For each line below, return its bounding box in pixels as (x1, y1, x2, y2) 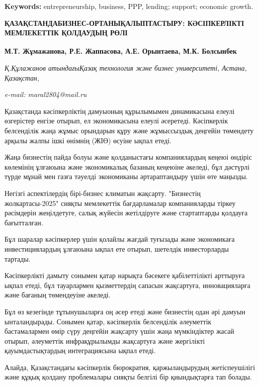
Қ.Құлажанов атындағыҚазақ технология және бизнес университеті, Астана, (4, 63, 247, 73)
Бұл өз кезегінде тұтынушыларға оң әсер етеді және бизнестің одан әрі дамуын (4, 306, 246, 316)
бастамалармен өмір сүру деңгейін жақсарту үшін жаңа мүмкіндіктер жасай (4, 326, 234, 336)
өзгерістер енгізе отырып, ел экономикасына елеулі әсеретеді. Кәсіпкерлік (4, 115, 228, 126)
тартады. (4, 253, 31, 264)
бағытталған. (4, 217, 43, 227)
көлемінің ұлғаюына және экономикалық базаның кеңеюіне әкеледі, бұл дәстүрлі (4, 161, 250, 172)
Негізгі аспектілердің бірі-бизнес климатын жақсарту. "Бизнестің (4, 188, 201, 198)
